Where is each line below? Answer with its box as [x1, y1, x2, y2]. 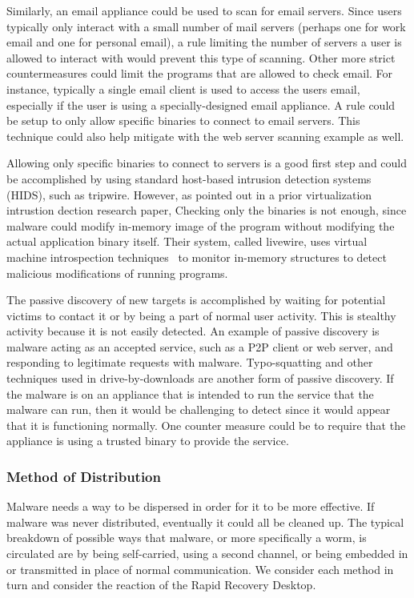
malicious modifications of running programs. [6, 264, 228, 281]
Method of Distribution [6, 466, 161, 486]
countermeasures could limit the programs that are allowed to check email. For [6, 65, 393, 82]
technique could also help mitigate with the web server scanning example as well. [6, 127, 404, 144]
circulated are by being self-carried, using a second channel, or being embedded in [6, 545, 408, 562]
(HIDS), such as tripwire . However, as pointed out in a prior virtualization [6, 186, 372, 203]
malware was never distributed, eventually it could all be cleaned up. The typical [6, 513, 404, 530]
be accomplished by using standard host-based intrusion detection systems [6, 170, 372, 187]
